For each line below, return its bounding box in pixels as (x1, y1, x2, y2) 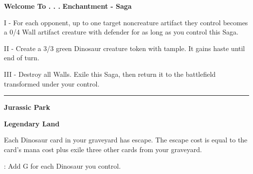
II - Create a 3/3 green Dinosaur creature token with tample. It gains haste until (4, 43, 245, 53)
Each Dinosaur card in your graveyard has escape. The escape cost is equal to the (4, 135, 248, 145)
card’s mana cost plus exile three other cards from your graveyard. (4, 144, 202, 154)
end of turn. (4, 52, 39, 63)
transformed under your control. (4, 78, 100, 88)
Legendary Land (4, 118, 60, 128)
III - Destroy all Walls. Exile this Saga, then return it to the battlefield (4, 69, 216, 79)
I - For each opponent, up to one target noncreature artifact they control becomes (4, 17, 248, 27)
